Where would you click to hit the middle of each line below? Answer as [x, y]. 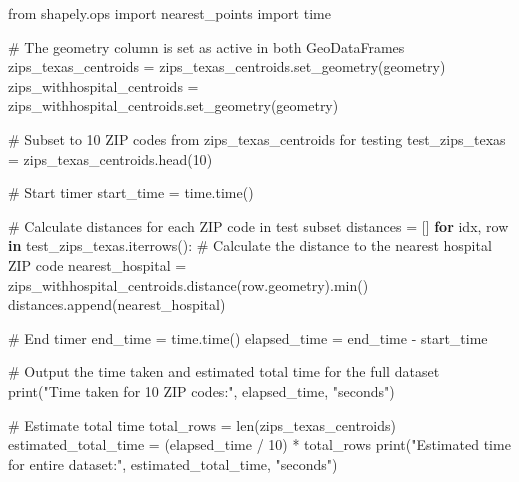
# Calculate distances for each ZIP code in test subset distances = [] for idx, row [258, 225]
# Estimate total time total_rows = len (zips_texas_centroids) [202, 424]
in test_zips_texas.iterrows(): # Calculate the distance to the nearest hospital [250, 245]
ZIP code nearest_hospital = [97, 264]
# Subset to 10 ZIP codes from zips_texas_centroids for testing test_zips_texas [257, 138]
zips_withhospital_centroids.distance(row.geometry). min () [188, 284]
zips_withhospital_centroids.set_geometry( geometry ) [173, 105]
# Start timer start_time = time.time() [131, 192]
